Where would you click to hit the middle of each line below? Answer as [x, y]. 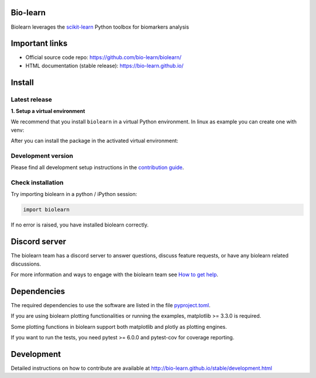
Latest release [32, 99]
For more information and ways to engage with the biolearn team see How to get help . [115, 274]
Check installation [37, 183]
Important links [39, 44]
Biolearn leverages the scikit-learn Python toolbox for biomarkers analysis [100, 27]
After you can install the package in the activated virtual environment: [95, 141]
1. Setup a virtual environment [48, 111]
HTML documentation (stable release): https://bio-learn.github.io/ [104, 66]
